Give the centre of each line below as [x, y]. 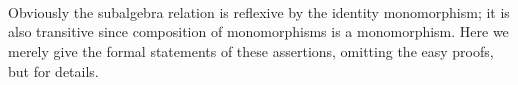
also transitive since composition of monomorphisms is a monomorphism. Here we [258, 31]
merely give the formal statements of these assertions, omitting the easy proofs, [251, 50]
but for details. [53, 70]
